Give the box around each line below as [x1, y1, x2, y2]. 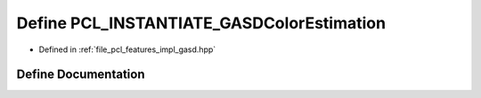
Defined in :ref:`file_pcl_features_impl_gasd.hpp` [38, 44, 216, 55]
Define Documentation [16, 67, 145, 82]
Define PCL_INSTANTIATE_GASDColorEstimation [16, 13, 387, 33]
